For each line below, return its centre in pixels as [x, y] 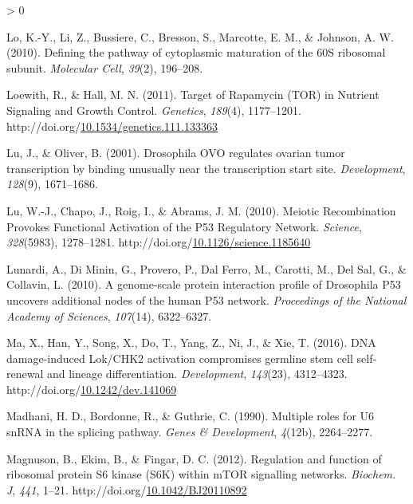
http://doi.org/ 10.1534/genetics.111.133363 [112, 126]
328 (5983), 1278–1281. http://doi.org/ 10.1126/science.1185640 [159, 242]
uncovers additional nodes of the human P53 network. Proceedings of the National [206, 299]
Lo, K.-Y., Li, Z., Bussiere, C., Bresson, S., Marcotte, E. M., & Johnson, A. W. [200, 36]
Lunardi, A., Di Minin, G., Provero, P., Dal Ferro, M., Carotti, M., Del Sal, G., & [206, 268]
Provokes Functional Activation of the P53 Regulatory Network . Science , [184, 226]
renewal [25, 374]
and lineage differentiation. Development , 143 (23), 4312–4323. [197, 374]
